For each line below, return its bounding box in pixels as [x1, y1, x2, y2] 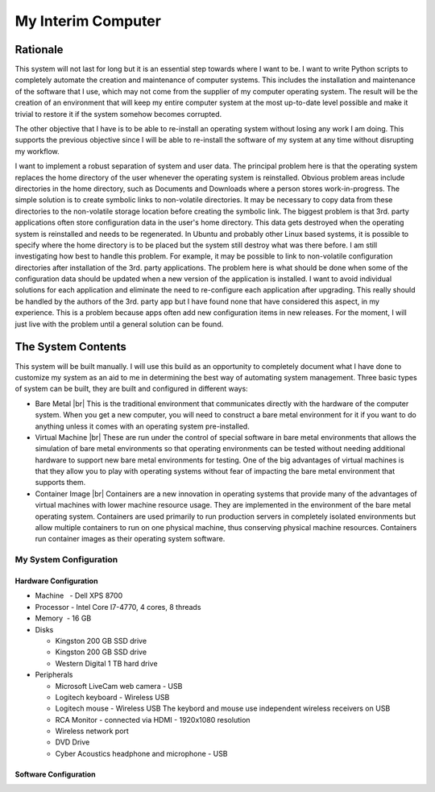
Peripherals [35, 670, 73, 680]
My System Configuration [14, 554, 118, 566]
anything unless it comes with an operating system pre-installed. [35, 421, 250, 431]
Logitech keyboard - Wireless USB [55, 692, 170, 702]
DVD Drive [55, 737, 90, 747]
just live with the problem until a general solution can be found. [14, 319, 224, 329]
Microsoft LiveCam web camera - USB [55, 681, 183, 690]
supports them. [35, 478, 86, 487]
